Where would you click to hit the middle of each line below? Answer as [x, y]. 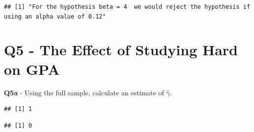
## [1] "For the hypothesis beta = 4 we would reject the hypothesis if [127, 7]
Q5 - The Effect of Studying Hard [121, 50]
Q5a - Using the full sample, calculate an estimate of [84, 92]
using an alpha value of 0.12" [55, 16]
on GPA [32, 69]
